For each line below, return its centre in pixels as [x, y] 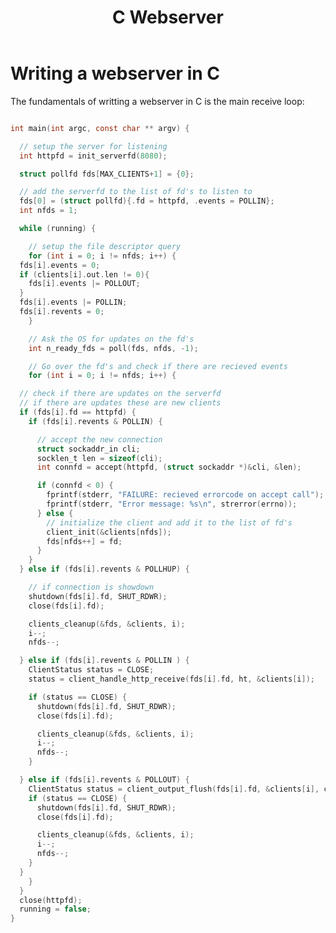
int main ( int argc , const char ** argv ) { [100, 128]
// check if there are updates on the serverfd [120, 394]
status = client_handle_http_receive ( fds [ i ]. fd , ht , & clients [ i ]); [171, 679]
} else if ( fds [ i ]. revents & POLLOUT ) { [104, 780]
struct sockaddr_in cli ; [88, 449]
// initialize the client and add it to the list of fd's [169, 522]
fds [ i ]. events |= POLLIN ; [73, 302]
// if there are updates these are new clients [120, 403]
